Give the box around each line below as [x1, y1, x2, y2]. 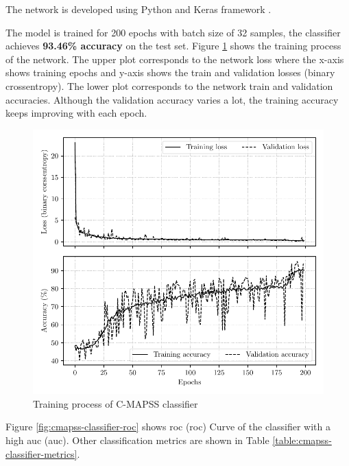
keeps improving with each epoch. [5, 106, 147, 120]
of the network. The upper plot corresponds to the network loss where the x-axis [5, 51, 344, 66]
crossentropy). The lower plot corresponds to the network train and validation [5, 78, 333, 93]
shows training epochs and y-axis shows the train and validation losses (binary [5, 65, 335, 80]
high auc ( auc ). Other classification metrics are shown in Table [5, 432, 269, 447]
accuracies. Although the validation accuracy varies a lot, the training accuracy [5, 92, 339, 106]
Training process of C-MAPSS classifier [33, 396, 198, 410]
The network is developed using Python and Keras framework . [5, 2, 272, 16]
